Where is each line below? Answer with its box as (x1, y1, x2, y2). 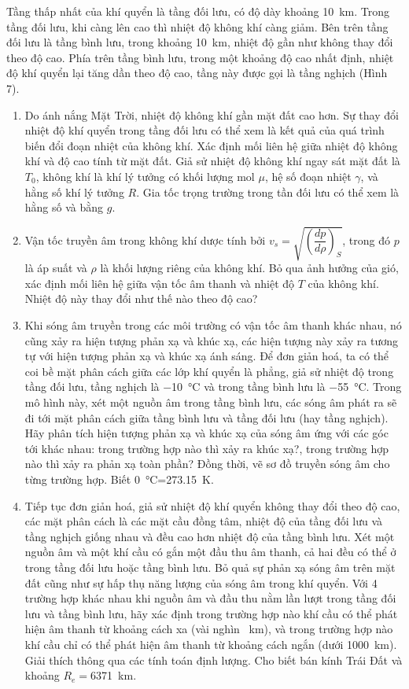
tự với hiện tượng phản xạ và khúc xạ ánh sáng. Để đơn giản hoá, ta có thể (24, 348, 389, 364)
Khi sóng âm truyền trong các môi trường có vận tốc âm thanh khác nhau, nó (24, 317, 402, 333)
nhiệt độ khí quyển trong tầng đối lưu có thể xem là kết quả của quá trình (24, 122, 385, 138)
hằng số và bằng (24, 199, 104, 216)
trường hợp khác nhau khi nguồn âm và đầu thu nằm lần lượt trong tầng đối (24, 590, 396, 606)
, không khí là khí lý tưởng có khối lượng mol (35, 168, 255, 184)
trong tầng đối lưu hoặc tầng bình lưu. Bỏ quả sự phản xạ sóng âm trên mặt (24, 558, 396, 575)
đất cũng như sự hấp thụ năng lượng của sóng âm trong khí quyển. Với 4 (24, 574, 378, 591)
